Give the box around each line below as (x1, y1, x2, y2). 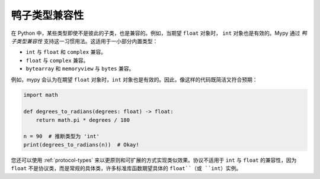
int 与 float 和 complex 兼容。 (25, 48, 107, 56)
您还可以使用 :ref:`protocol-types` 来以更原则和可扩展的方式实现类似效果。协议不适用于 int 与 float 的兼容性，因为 (11, 157, 297, 164)
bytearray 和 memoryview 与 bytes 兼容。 (25, 65, 135, 72)
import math (23, 92, 59, 99)
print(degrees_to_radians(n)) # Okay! (23, 141, 139, 148)
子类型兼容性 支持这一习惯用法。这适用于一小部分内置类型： (11, 37, 158, 44)
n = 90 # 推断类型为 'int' (23, 133, 100, 140)
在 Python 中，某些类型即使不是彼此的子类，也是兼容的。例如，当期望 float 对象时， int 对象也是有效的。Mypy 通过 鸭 (11, 30, 308, 37)
